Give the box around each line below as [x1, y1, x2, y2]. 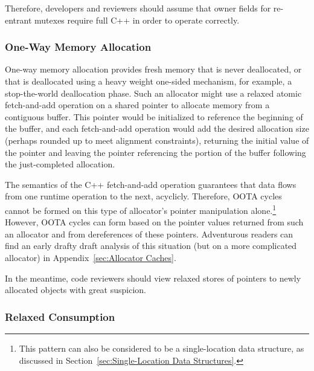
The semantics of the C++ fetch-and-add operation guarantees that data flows [5, 178, 296, 190]
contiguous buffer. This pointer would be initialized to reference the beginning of [5, 110, 303, 123]
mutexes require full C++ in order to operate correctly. [34, 13, 240, 26]
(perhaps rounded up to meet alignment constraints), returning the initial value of [5, 134, 309, 146]
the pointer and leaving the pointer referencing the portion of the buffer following [5, 146, 306, 158]
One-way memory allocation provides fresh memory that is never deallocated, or [5, 63, 302, 76]
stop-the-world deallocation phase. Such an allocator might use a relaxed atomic [5, 86, 302, 99]
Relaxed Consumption [5, 309, 115, 324]
